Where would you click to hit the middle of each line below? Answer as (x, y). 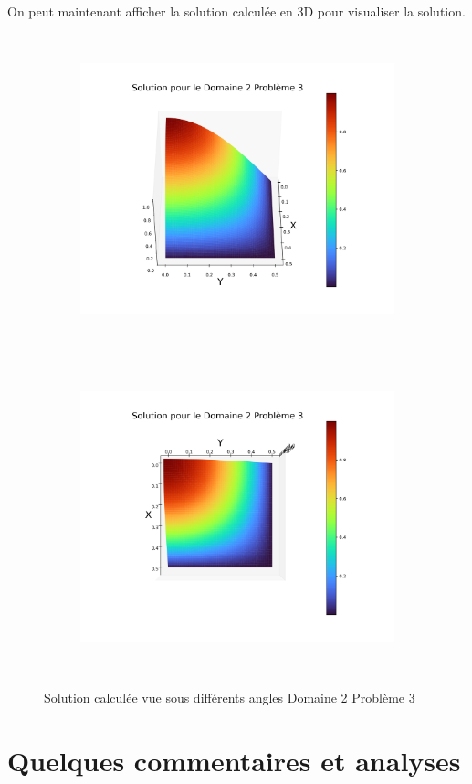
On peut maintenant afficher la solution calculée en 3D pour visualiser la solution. (236, 11)
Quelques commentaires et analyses (234, 760)
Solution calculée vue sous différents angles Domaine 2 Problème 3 (230, 698)
